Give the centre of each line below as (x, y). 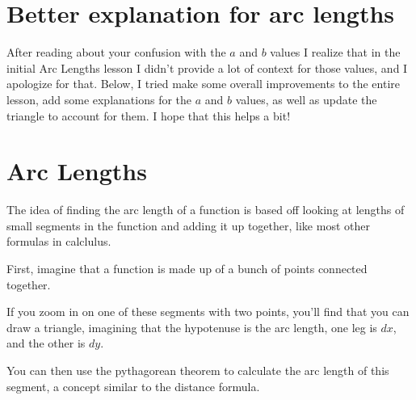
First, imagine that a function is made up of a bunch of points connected (187, 268)
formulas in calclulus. (59, 241)
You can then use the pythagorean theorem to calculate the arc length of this (198, 370)
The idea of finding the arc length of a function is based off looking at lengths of (206, 210)
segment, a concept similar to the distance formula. (133, 386)
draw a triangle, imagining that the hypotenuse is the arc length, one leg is (192, 327)
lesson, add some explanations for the (99, 99)
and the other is (46, 343)
